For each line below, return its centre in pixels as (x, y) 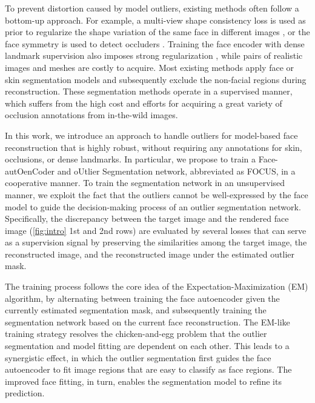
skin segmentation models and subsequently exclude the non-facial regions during (156, 79)
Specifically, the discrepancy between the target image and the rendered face (147, 218)
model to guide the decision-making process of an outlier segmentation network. (153, 206)
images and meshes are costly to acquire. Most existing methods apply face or (150, 67)
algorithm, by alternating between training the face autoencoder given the (142, 298)
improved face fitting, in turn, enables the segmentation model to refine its (143, 381)
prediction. (25, 393)
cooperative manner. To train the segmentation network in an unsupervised (145, 183)
